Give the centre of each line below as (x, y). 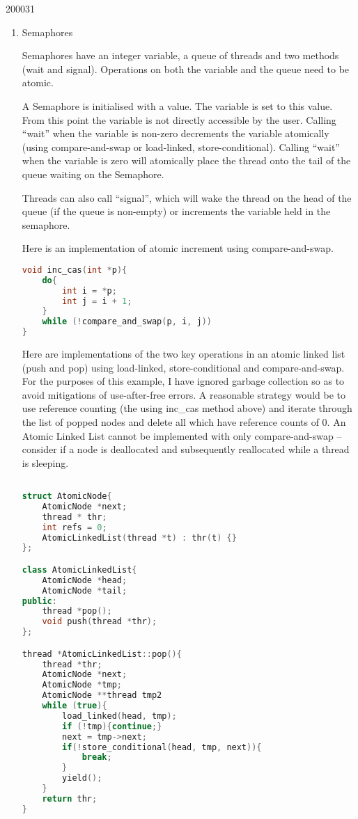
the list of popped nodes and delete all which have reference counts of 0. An (184, 422)
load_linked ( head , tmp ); (119, 716)
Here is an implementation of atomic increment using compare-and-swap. (178, 248)
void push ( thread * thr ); (100, 622)
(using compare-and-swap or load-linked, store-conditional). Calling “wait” (181, 146)
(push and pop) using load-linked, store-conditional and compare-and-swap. (183, 367)
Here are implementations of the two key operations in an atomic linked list (184, 354)
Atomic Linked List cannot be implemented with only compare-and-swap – (182, 435)
